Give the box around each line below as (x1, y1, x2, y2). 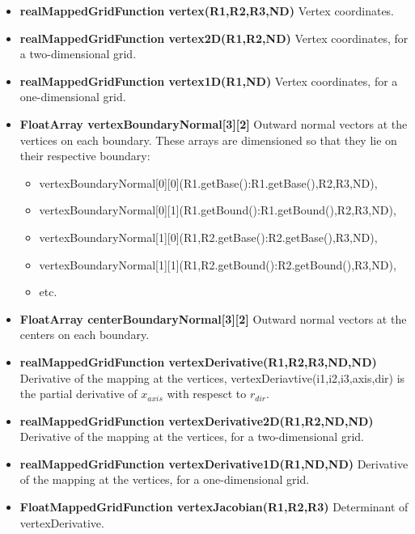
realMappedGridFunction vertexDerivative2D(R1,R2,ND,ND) (19, 412, 374, 429)
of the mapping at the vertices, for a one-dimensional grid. (19, 471, 310, 488)
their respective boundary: (19, 147, 150, 164)
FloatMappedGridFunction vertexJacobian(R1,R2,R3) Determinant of (19, 498, 409, 515)
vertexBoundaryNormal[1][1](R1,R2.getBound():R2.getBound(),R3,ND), (39, 256, 396, 273)
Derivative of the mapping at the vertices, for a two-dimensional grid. (19, 428, 364, 445)
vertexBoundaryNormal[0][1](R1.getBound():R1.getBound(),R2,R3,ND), (39, 201, 396, 218)
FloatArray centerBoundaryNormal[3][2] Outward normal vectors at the (19, 310, 407, 327)
